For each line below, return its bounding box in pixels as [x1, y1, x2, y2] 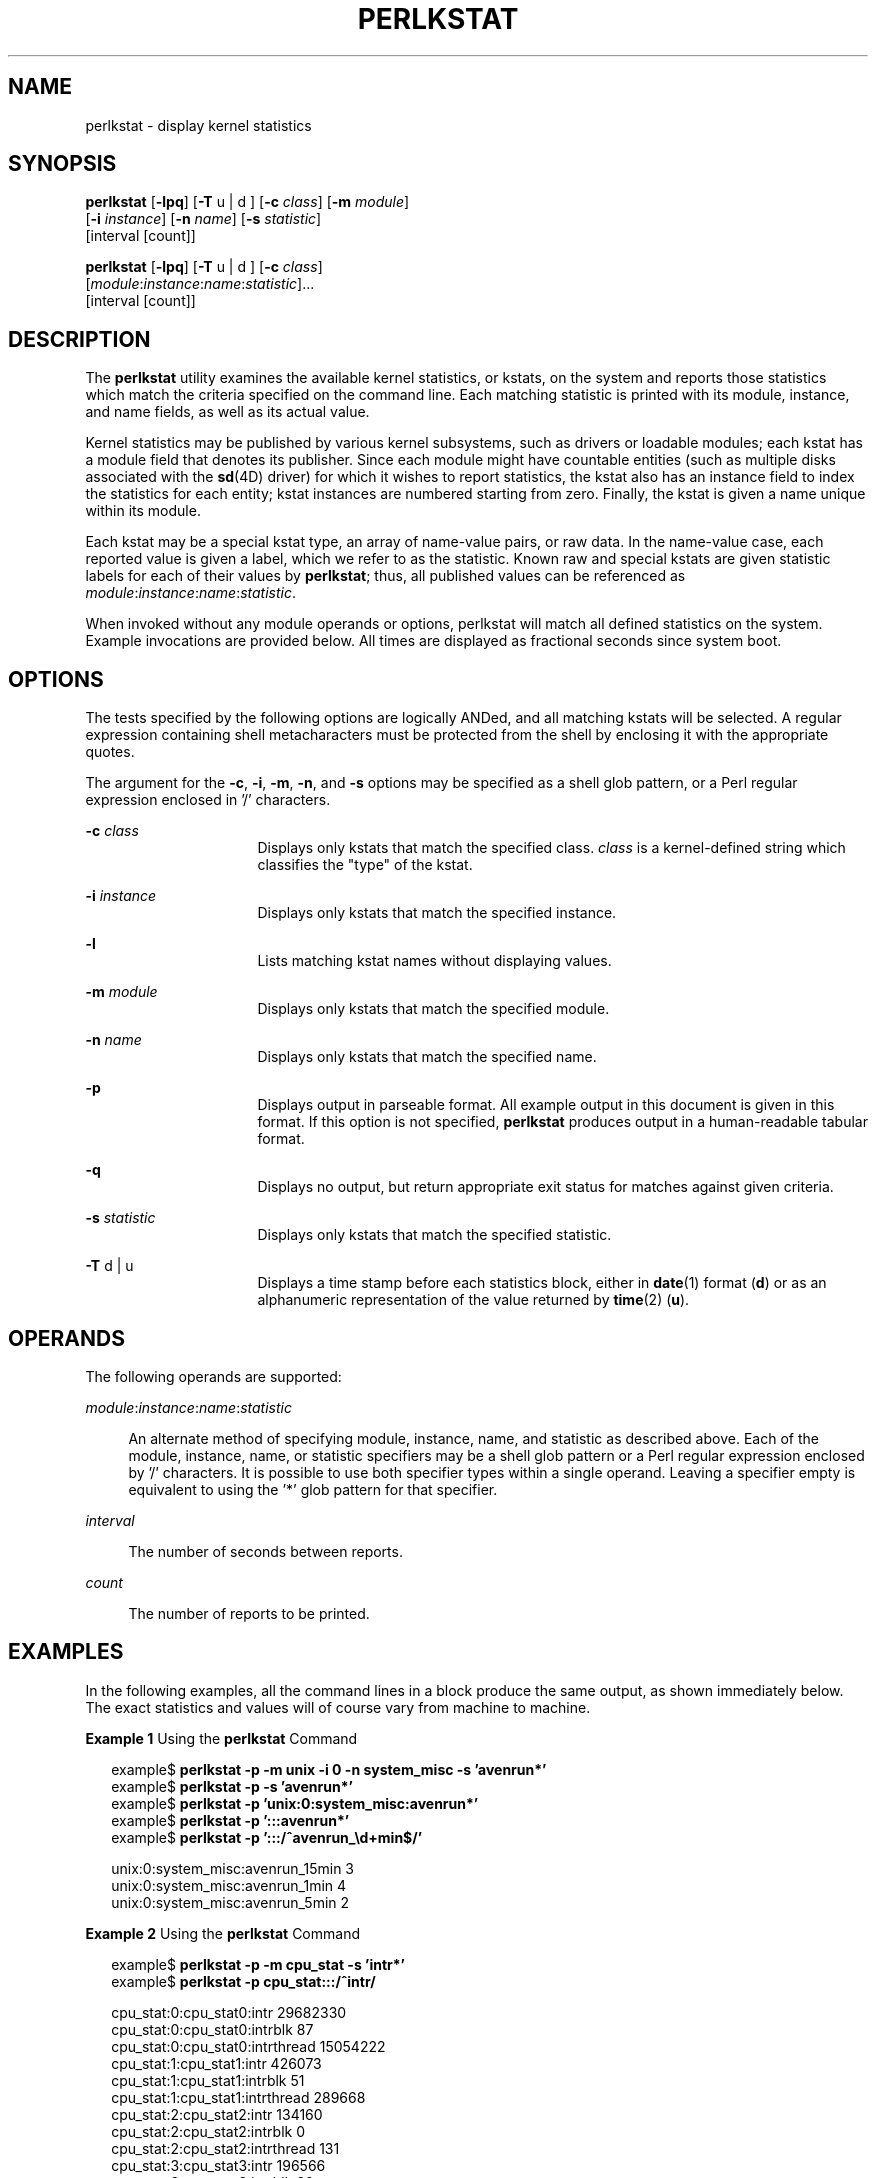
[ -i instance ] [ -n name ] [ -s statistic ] [85, 210, 322, 228]
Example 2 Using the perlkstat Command [85, 1924, 360, 1942]
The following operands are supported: [85, 1367, 342, 1385]
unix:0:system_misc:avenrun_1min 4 [111, 1876, 347, 1894]
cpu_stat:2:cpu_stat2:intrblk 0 [111, 2122, 305, 2140]
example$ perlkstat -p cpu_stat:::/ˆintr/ [111, 1972, 376, 1990]
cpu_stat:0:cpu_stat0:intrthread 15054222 [111, 2037, 386, 2055]
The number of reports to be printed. [128, 1604, 370, 1622]
